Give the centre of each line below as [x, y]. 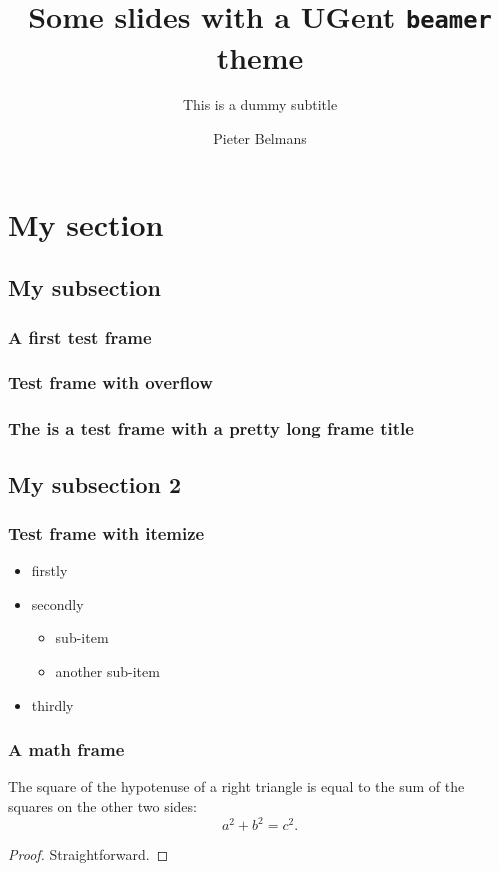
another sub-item [107, 670]
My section [86, 223]
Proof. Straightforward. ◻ [88, 854]
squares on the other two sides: [102, 805]
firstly [49, 570]
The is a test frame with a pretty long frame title [211, 428]
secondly [57, 603]
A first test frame [80, 336]
